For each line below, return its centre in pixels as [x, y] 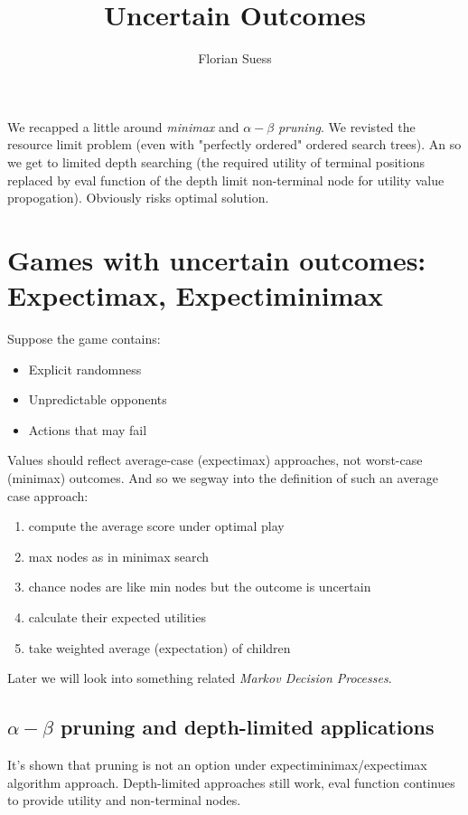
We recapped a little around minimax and [123, 126]
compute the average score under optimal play [156, 526]
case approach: [48, 495]
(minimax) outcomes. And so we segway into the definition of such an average [223, 477]
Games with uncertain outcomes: [217, 259]
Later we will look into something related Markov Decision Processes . [200, 678]
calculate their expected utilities [117, 616]
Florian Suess [235, 58]
